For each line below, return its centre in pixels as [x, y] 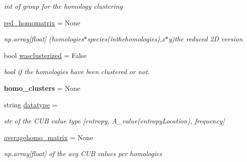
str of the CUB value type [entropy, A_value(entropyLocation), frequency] [114, 121]
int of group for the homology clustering [63, 6]
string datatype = [31, 104]
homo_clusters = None [42, 88]
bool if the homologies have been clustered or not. [77, 71]
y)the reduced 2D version [206, 39]
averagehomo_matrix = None [49, 137]
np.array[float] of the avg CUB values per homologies [83, 153]
